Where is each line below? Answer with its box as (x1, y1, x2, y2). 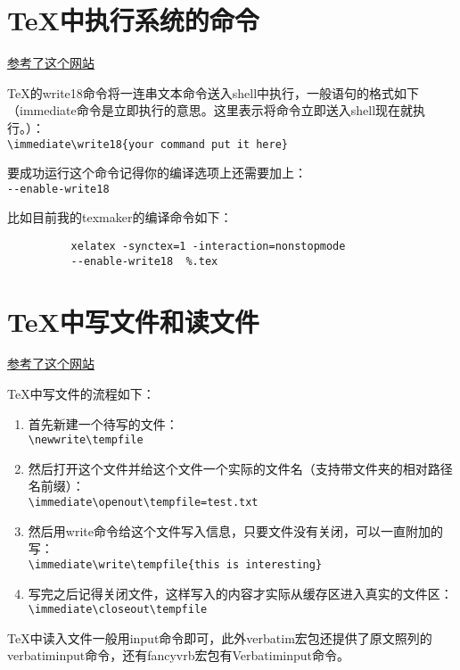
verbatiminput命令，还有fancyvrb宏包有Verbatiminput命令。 (7, 646, 350, 665)
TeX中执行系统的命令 (7, 2, 259, 38)
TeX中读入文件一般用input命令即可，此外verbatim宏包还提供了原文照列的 (7, 628, 432, 647)
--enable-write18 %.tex (70, 254, 218, 268)
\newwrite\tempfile (28, 434, 144, 447)
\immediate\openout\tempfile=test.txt (28, 496, 259, 509)
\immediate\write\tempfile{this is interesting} (28, 558, 323, 571)
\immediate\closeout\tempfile (28, 603, 208, 616)
